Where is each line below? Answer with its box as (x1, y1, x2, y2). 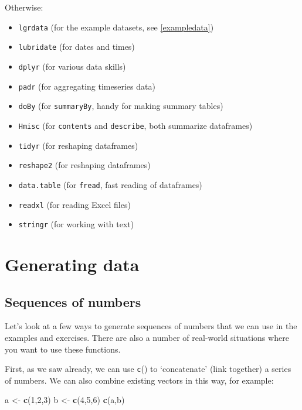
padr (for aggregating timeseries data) (18, 80, 155, 92)
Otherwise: (5, 1, 43, 13)
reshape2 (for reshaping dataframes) (18, 159, 151, 171)
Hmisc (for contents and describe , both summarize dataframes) (18, 119, 253, 131)
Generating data (5, 252, 140, 276)
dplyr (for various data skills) (18, 60, 126, 72)
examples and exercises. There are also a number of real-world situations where (5, 331, 289, 343)
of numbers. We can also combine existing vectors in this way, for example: (5, 374, 274, 386)
